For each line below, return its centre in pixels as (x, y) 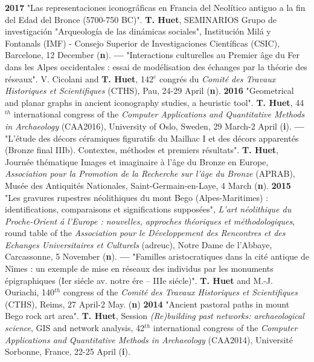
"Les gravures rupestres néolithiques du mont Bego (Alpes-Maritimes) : (137, 197)
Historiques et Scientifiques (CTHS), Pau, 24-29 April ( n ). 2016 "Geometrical (149, 90)
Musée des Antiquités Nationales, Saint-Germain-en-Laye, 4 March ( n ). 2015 (148, 185)
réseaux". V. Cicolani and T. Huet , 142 (79, 78)
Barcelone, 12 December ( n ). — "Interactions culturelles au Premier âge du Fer (152, 55)
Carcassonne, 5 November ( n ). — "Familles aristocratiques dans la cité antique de (157, 256)
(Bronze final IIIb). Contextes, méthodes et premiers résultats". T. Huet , (142, 150)
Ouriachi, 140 (30, 292)
